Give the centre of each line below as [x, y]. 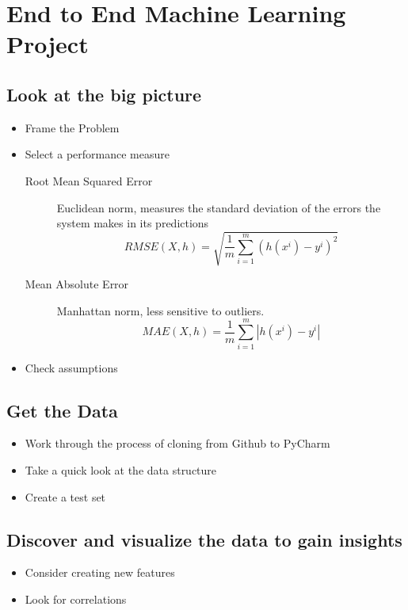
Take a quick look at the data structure [121, 469]
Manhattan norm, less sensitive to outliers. [160, 310]
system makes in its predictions [133, 223]
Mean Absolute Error [77, 284]
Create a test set [65, 496]
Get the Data [62, 410]
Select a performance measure [97, 154]
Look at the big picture [104, 94]
